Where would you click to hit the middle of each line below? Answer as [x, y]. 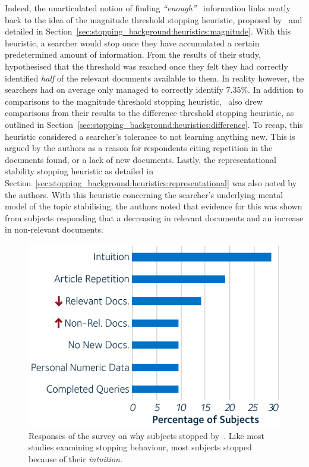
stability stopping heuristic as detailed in [79, 171]
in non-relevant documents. [54, 229]
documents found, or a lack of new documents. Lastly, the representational [141, 159]
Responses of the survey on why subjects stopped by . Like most [146, 435]
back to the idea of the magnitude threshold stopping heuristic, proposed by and [154, 19]
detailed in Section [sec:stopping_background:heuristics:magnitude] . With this [148, 31]
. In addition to [276, 90]
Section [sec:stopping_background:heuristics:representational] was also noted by [151, 182]
